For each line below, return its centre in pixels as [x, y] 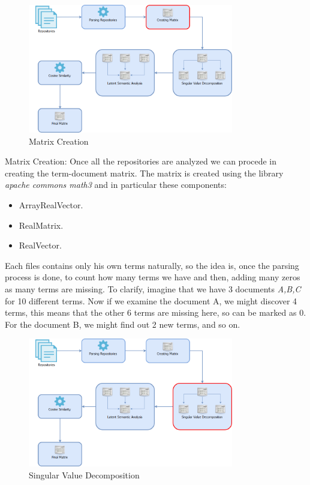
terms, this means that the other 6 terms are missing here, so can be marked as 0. [156, 312]
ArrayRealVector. [51, 205]
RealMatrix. [41, 225]
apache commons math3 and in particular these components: [116, 185]
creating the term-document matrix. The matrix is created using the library [144, 173]
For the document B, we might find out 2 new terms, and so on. [123, 324]
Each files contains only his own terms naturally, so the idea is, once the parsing [152, 265]
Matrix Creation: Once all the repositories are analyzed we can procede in [141, 161]
